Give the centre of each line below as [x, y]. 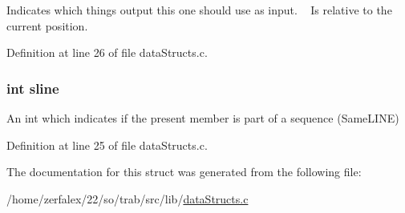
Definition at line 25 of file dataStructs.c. [107, 145]
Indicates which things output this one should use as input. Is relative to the [199, 10]
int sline [33, 88]
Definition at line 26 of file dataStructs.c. [107, 52]
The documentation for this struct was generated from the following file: [184, 172]
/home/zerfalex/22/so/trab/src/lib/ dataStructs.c [128, 198]
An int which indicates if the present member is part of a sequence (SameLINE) [203, 118]
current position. [47, 25]
